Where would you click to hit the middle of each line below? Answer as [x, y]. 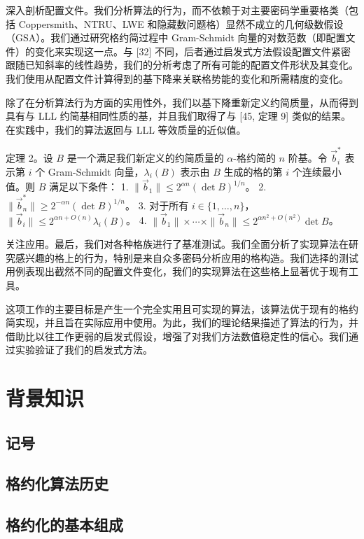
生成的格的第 [253, 171]
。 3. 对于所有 [157, 205]
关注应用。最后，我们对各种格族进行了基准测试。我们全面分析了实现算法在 [177, 244]
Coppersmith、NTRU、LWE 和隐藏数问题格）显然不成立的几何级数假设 [181, 23]
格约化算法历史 [57, 483]
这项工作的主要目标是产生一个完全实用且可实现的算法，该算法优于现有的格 [177, 308]
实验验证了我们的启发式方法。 [84, 350]
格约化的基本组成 [64, 525]
